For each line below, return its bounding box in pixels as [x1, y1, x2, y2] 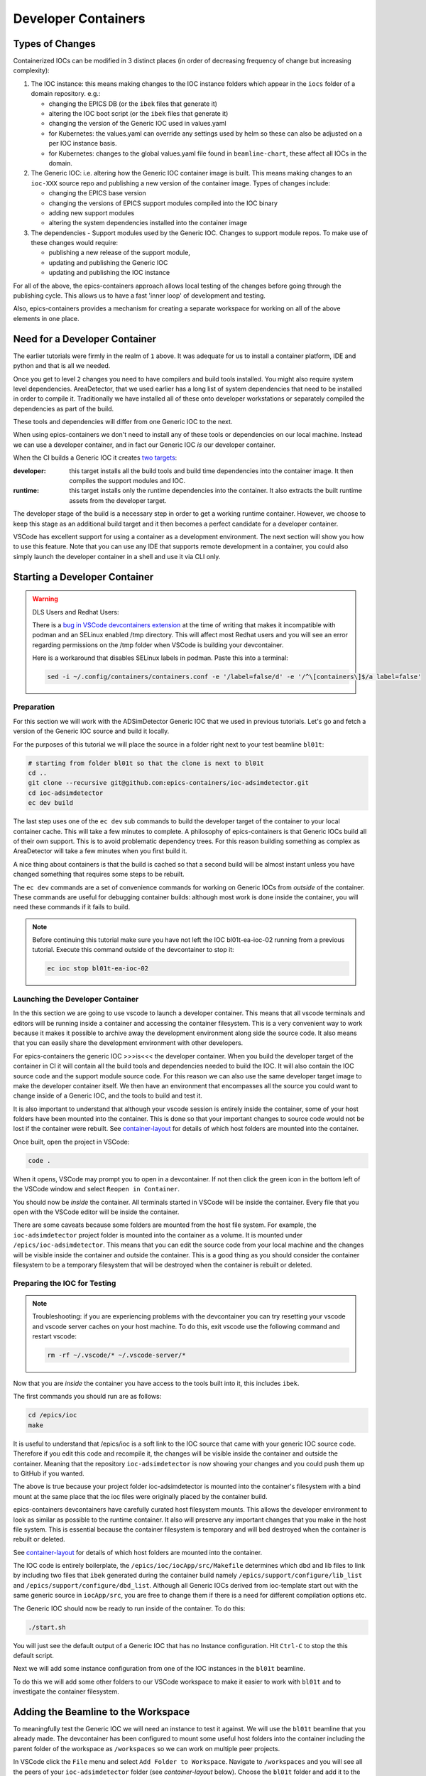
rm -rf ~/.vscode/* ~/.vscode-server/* [47, 1351, 186, 1360]
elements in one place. [13, 314, 80, 323]
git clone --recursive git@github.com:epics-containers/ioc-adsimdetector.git [28, 779, 309, 787]
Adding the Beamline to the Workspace [13, 1706, 190, 1718]
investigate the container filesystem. [13, 1687, 120, 1696]
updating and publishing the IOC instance [48, 269, 170, 277]
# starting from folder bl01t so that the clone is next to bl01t [28, 759, 264, 767]
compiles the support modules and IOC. [69, 477, 186, 485]
